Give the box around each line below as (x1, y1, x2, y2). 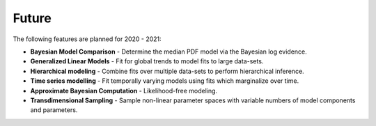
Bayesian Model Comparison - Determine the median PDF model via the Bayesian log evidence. (30, 47, 308, 56)
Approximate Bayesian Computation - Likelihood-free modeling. (30, 86, 218, 95)
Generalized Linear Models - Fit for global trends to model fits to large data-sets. (30, 57, 264, 65)
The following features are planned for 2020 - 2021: (13, 35, 162, 43)
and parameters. (30, 106, 78, 114)
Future (13, 10, 52, 26)
